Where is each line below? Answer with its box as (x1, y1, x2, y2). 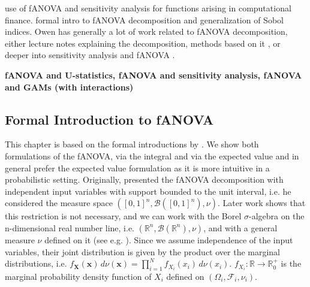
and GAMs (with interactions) (5, 80, 134, 93)
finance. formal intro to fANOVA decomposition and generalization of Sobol (5, 13, 284, 26)
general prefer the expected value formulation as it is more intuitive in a (5, 161, 270, 174)
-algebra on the (248, 210, 305, 222)
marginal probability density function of (5, 270, 152, 282)
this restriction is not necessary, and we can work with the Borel (5, 210, 242, 222)
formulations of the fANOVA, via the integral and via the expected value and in (5, 149, 299, 162)
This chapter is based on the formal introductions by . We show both (5, 138, 259, 150)
